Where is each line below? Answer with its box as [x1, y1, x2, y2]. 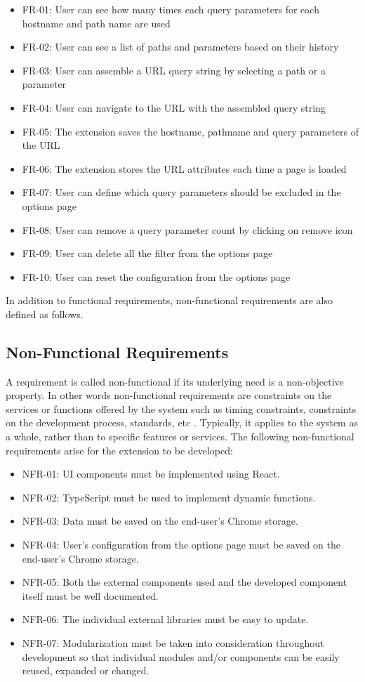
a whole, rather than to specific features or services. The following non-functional [6, 429, 354, 444]
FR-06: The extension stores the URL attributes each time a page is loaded [22, 161, 347, 176]
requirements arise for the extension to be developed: [6, 442, 233, 457]
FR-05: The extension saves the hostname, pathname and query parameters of [22, 124, 359, 138]
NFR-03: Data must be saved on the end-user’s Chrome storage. [22, 513, 298, 528]
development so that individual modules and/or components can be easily [22, 649, 340, 664]
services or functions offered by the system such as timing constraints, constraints [6, 401, 357, 416]
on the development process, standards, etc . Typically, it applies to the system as [6, 415, 358, 430]
